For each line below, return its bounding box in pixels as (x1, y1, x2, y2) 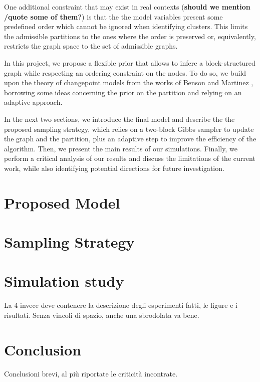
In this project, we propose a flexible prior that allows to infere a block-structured (4, 57, 255, 68)
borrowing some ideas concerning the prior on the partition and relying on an (4, 87, 242, 97)
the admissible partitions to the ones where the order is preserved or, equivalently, (4, 31, 256, 41)
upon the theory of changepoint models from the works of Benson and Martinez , (4, 77, 253, 88)
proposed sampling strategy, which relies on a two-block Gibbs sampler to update (4, 123, 254, 134)
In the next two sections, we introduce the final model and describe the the (4, 113, 235, 124)
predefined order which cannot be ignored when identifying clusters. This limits (4, 21, 248, 32)
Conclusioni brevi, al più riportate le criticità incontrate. (4, 368, 178, 378)
